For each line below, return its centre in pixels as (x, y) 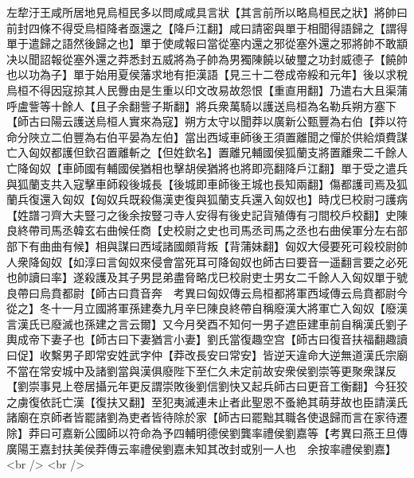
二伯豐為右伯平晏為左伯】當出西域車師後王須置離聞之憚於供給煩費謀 (229, 136)
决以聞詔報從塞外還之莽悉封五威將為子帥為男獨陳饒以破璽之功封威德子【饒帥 (207, 58)
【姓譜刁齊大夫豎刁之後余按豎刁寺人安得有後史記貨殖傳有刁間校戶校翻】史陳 (207, 214)
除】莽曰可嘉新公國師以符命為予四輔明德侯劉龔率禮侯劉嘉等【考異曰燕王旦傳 (207, 433)
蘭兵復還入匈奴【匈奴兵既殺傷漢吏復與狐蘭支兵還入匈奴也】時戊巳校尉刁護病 (207, 199)
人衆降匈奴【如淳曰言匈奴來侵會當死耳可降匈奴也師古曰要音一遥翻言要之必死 (207, 261)
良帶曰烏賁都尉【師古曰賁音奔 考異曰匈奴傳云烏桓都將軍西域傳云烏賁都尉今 (207, 292)
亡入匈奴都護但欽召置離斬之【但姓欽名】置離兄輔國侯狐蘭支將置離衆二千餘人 (207, 152)
